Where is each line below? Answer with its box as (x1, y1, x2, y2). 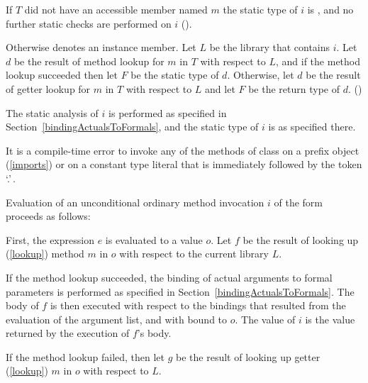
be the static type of (130, 67, 219, 82)
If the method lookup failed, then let (6, 349, 165, 364)
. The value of (235, 311, 296, 326)
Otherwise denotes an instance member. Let (6, 40, 196, 55)
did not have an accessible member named (24, 2, 208, 16)
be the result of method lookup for (13, 53, 165, 68)
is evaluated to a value (105, 232, 203, 247)
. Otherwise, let (227, 67, 294, 82)
